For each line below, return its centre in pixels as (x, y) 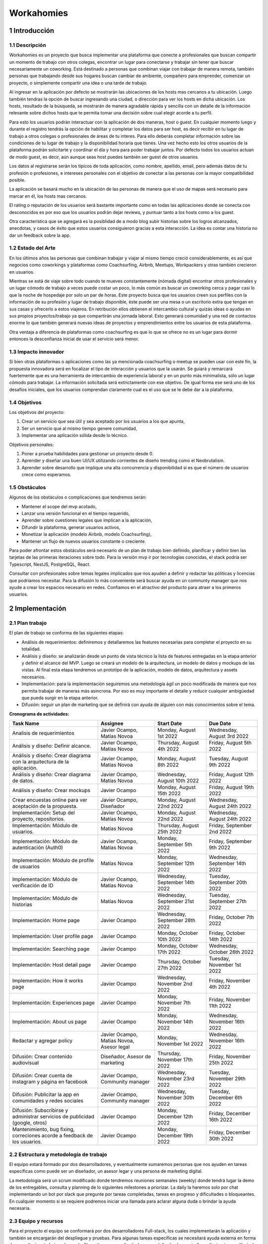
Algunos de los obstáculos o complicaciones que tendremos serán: (78, 497)
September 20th (228, 882)
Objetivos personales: (32, 444)
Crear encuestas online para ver (50, 800)
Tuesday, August (228, 759)
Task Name (26, 724)
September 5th (175, 844)
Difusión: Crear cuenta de (42, 1076)
